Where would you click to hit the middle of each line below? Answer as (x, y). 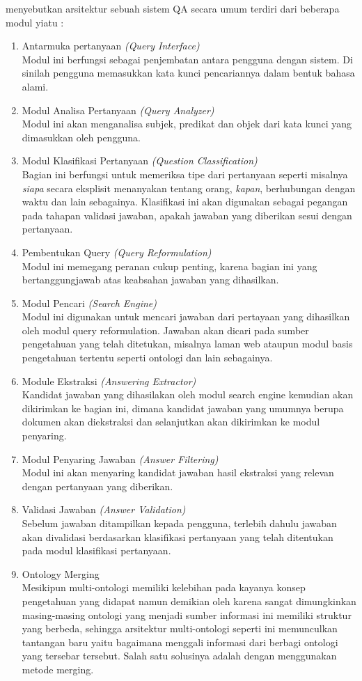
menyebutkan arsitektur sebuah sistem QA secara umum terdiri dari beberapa (173, 8)
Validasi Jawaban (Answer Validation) (104, 509)
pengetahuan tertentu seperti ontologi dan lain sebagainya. (147, 358)
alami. (35, 86)
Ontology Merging (61, 573)
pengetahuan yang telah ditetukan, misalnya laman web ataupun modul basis (187, 344)
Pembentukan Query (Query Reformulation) (117, 252)
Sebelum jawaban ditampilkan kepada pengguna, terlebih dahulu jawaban (179, 523)
